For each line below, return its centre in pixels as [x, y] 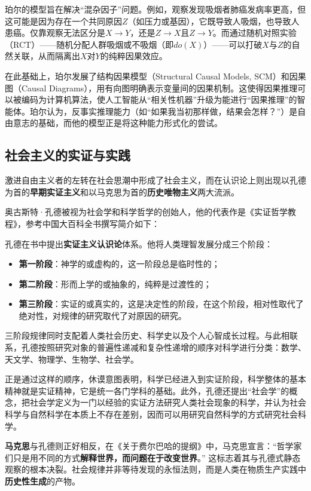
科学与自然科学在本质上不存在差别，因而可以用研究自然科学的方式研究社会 [151, 414]
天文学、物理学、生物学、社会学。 [72, 359]
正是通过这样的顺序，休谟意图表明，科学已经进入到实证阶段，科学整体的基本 [155, 379]
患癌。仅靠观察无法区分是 [55, 33]
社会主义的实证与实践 [68, 155]
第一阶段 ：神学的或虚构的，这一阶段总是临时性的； [119, 264]
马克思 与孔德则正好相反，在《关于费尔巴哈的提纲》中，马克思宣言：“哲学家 [153, 446]
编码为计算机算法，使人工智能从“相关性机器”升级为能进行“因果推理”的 [159, 99]
